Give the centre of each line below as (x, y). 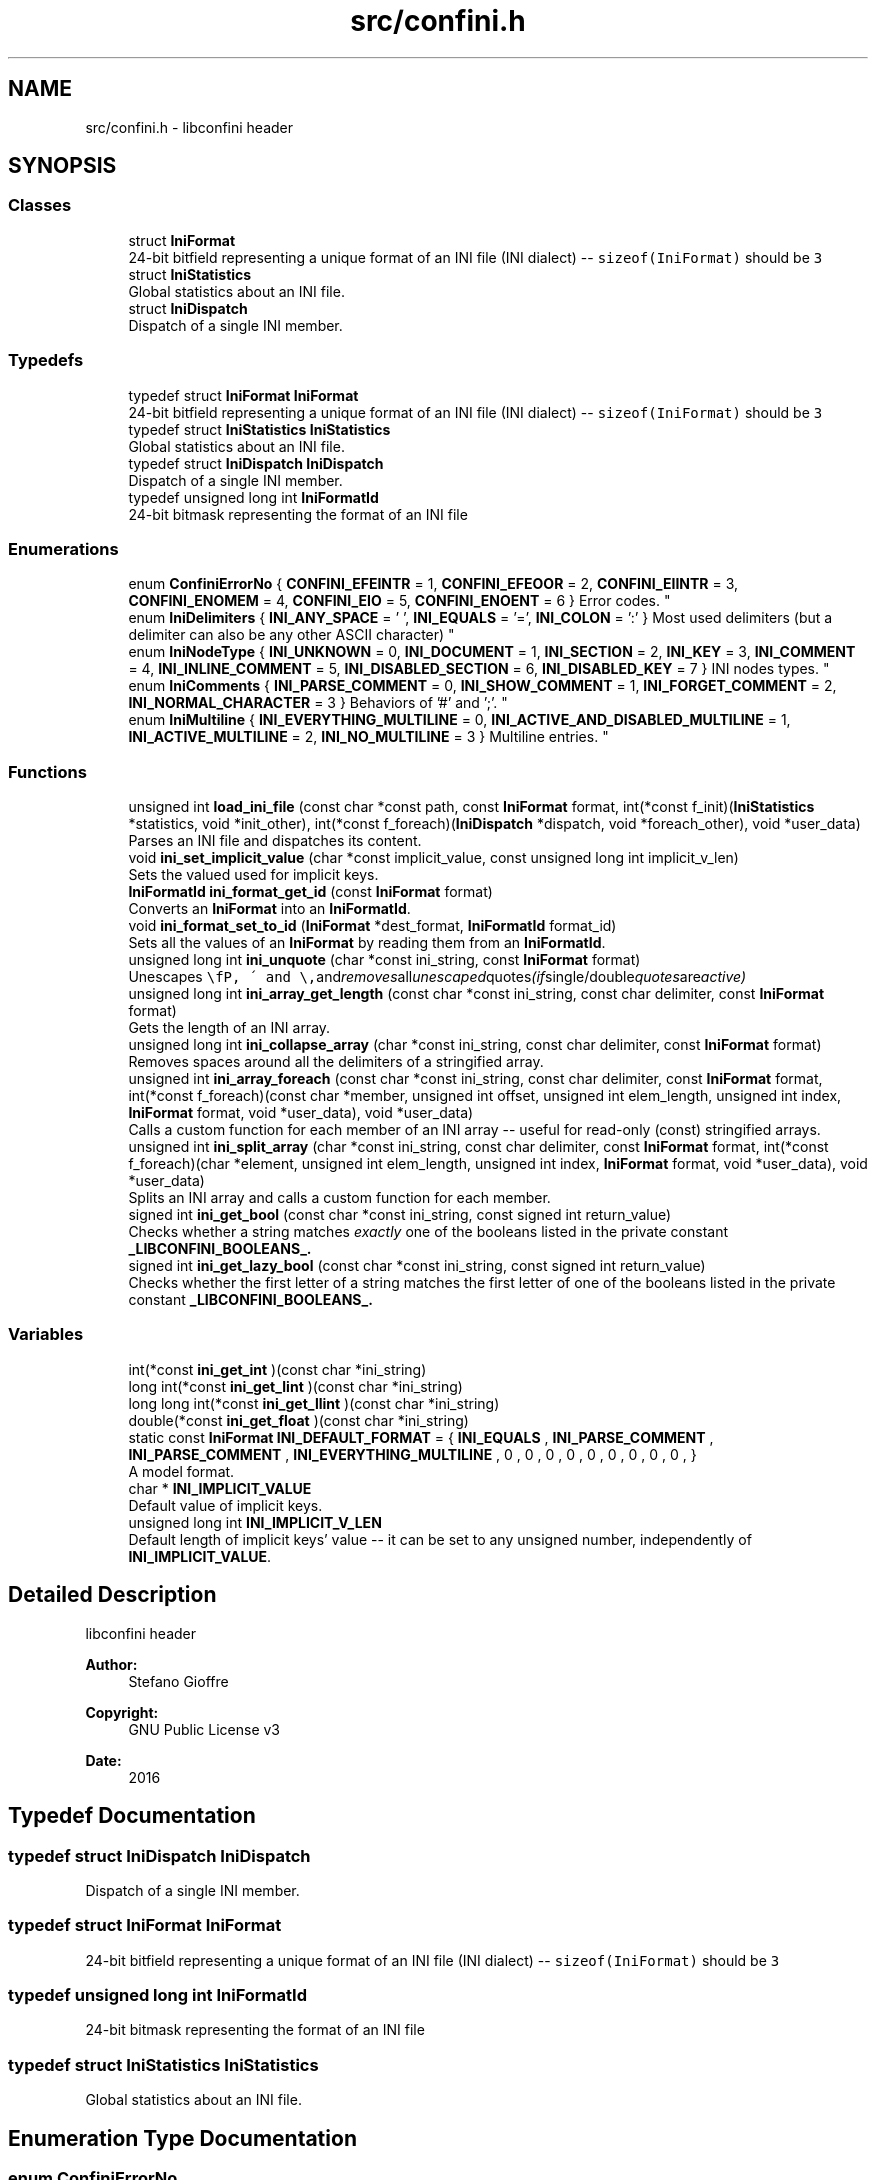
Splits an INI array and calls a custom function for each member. (339, 1198)
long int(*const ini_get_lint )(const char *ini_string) (295, 1386)
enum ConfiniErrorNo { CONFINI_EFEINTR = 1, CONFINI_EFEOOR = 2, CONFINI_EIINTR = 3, (433, 584)
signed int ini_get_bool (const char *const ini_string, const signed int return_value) (400, 1215)
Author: (111, 1664)
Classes (40, 205)
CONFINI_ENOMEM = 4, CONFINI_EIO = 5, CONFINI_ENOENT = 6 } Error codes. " (399, 601)
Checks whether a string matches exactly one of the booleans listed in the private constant (428, 1232)
